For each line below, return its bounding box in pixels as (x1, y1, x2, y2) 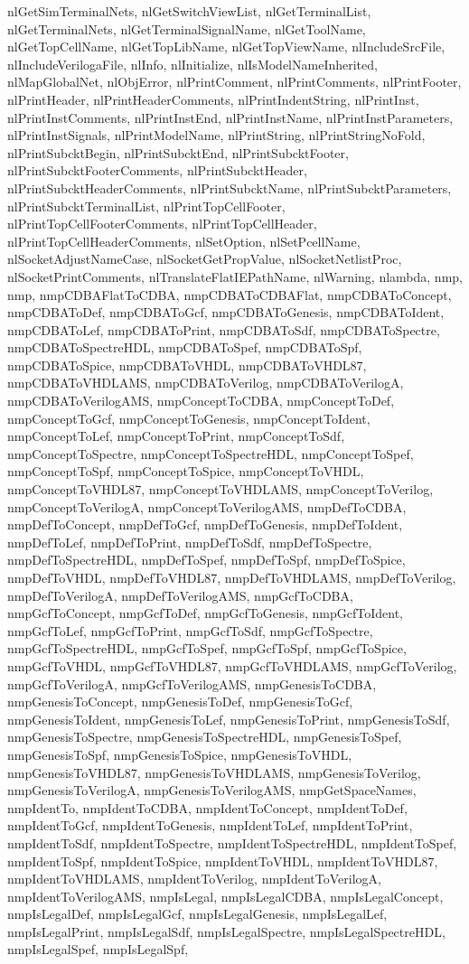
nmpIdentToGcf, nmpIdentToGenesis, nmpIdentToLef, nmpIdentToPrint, (7, 816, 413, 835)
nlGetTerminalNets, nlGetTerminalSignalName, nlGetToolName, (7, 19, 366, 38)
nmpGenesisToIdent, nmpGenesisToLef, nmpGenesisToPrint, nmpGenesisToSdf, (7, 709, 450, 728)
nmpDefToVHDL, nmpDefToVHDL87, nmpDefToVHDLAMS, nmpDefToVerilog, (7, 568, 456, 586)
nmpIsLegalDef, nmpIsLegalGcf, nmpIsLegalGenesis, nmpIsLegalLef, (7, 904, 388, 923)
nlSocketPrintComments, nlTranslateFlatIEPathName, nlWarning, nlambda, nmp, (7, 267, 463, 285)
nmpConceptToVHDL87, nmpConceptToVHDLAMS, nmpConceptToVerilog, (7, 480, 434, 499)
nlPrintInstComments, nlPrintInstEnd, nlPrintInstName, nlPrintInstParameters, (7, 108, 454, 126)
